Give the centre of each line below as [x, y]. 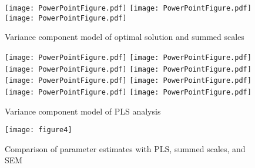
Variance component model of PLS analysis [83, 111]
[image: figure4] [38, 130]
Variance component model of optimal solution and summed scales [125, 37]
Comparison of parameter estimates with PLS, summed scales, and [125, 148]
